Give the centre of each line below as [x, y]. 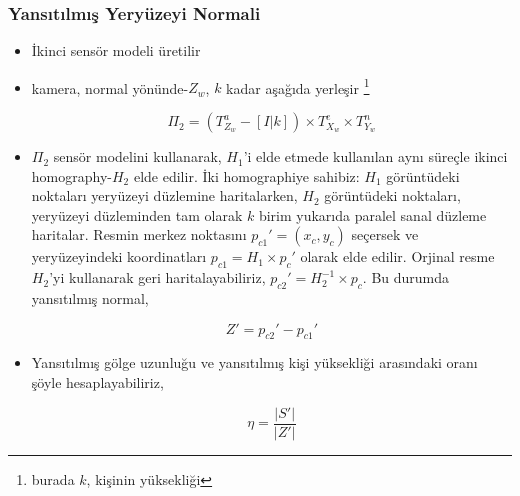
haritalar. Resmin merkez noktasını [139, 234]
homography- [71, 175]
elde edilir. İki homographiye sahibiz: [246, 175]
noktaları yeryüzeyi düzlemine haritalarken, [164, 195]
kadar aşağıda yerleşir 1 [298, 86]
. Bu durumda [406, 277]
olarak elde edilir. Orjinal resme [397, 256]
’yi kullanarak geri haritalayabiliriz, [157, 277]
